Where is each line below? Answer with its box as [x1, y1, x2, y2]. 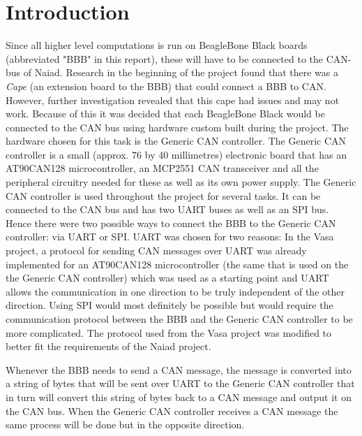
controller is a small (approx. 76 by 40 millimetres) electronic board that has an [6, 147, 347, 161]
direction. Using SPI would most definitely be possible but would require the [6, 298, 333, 312]
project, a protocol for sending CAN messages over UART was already [6, 243, 307, 258]
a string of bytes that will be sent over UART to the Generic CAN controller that [6, 376, 355, 391]
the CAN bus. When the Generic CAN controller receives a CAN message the [6, 403, 338, 418]
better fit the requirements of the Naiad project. [6, 339, 211, 354]
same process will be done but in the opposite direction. [6, 417, 245, 432]
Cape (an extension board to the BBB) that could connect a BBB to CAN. [6, 78, 326, 93]
